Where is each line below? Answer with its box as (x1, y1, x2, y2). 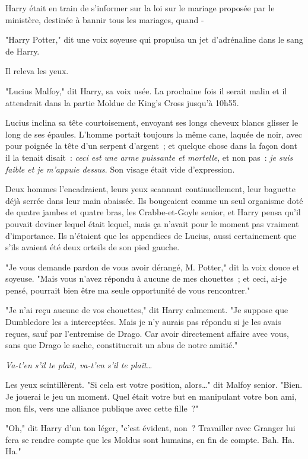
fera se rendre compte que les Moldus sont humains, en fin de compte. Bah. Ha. (5, 433, 295, 445)
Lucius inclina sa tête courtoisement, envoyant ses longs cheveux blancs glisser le (5, 116, 299, 129)
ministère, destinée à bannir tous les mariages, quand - (5, 13, 204, 26)
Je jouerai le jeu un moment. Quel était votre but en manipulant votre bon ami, (5, 390, 297, 403)
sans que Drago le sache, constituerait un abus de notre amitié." (5, 339, 238, 351)
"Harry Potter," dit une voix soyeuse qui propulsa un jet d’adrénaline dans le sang (5, 33, 303, 46)
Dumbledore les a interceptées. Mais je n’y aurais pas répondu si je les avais (5, 315, 281, 328)
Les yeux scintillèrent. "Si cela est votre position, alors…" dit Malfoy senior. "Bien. (5, 378, 303, 391)
